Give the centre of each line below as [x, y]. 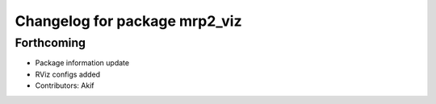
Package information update [82, 63]
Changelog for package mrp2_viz [128, 21]
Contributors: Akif [65, 85]
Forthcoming [50, 43]
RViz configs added [68, 74]
